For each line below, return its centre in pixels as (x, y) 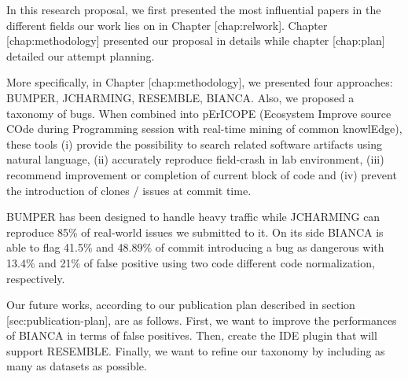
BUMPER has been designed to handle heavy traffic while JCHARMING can (193, 217)
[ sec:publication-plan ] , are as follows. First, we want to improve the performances (202, 320)
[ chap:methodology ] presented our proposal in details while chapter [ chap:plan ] (196, 40)
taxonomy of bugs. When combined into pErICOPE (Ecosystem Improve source (199, 113)
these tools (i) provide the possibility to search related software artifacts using (194, 144)
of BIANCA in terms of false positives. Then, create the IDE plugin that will (192, 335)
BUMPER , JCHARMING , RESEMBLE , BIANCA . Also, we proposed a (180, 97)
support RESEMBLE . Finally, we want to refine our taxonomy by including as (196, 350)
